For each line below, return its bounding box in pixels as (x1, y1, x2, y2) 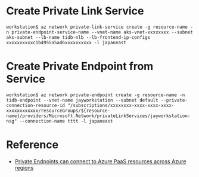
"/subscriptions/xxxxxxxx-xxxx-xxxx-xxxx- (67, 102, 175, 108)
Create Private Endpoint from (6, 60, 154, 73)
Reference (6, 138, 58, 152)
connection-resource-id (6, 102, 66, 108)
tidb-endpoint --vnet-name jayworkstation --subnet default (6, 97, 159, 103)
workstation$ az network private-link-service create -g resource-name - (6, 24, 194, 30)
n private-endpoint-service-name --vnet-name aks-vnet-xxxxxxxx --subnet (6, 29, 194, 35)
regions (14, 164, 34, 171)
